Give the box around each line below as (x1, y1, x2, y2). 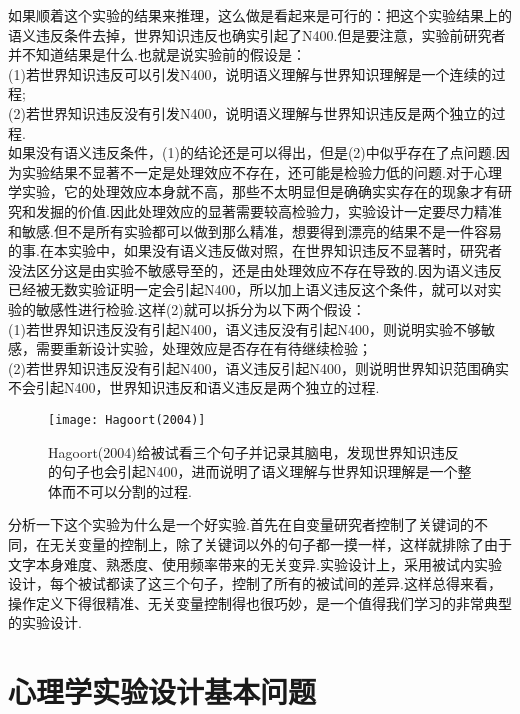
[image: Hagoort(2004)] (48, 412, 206, 427)
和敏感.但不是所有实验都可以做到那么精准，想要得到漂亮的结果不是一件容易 (8, 220, 502, 241)
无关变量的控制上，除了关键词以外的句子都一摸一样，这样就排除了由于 (49, 533, 512, 554)
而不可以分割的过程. (61, 480, 192, 501)
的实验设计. (8, 612, 82, 633)
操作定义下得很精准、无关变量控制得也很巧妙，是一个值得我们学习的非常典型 (8, 592, 512, 613)
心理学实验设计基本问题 (8, 671, 317, 712)
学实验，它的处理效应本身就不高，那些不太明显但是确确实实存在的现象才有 (8, 181, 498, 202)
